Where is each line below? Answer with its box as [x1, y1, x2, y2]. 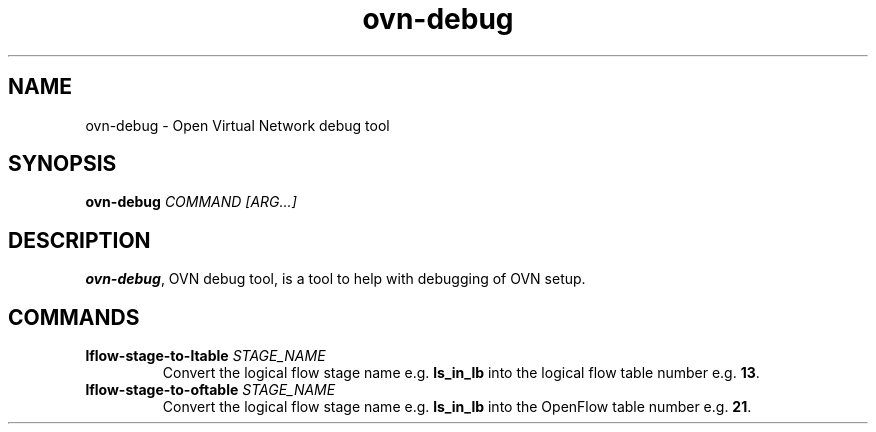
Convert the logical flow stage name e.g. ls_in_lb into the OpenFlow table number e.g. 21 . [162, 398, 752, 416]
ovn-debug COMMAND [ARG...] [85, 193, 297, 211]
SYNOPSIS [8, 151, 117, 177]
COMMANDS [8, 304, 140, 330]
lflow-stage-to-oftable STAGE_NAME [85, 381, 336, 399]
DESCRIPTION [8, 227, 151, 253]
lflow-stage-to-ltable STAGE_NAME [85, 347, 326, 365]
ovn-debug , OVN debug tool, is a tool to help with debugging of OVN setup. [85, 270, 586, 288]
